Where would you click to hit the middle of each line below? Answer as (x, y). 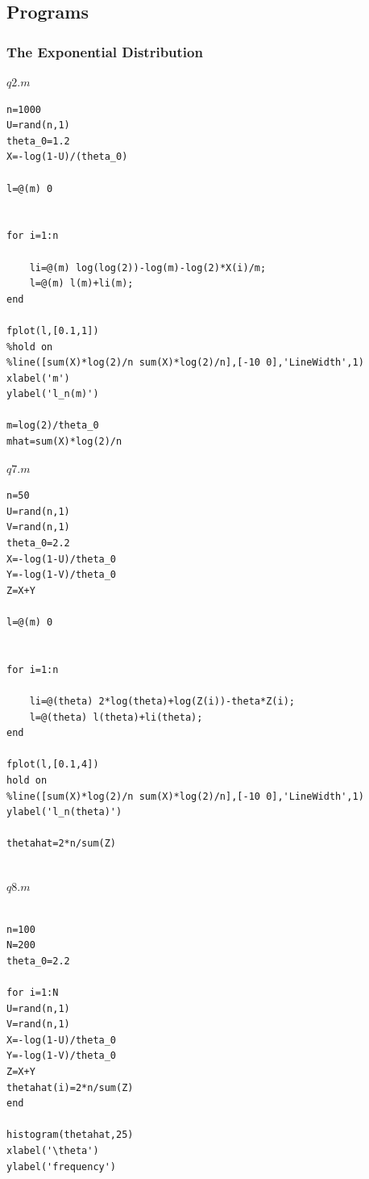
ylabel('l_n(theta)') (64, 812)
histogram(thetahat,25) (70, 1135)
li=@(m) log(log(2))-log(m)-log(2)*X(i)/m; (148, 268)
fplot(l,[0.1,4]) (53, 765)
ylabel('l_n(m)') (53, 394)
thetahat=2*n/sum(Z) (62, 844)
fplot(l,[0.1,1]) (53, 330)
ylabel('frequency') (62, 1166)
